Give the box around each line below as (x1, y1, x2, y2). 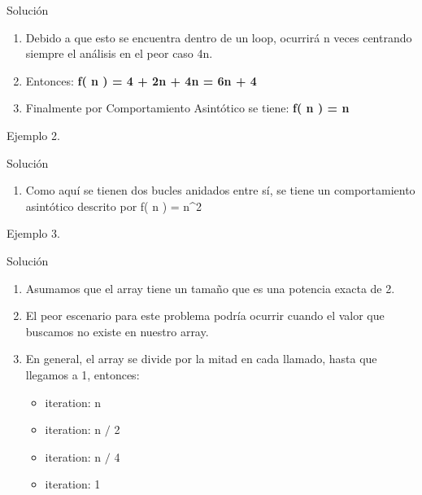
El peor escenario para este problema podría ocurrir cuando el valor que (25, 307, 385, 324)
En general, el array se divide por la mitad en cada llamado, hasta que (25, 350, 377, 367)
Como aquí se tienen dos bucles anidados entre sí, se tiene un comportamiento (25, 182, 415, 199)
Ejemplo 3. (7, 225, 60, 242)
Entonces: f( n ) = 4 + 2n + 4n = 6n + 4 (25, 72, 257, 89)
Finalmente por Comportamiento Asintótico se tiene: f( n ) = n (25, 99, 350, 116)
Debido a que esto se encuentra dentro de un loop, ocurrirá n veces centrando (25, 28, 412, 46)
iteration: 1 (45, 475, 101, 493)
